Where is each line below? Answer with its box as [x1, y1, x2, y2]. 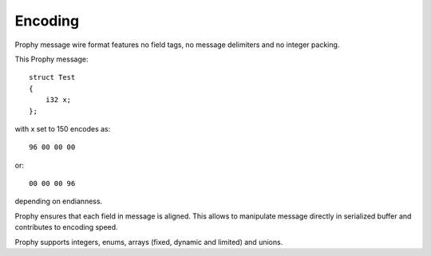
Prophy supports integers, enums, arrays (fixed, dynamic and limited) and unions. [14, 237, 283, 246]
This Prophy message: [14, 54, 89, 64]
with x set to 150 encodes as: [14, 124, 111, 133]
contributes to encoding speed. [14, 223, 119, 232]
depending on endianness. [14, 196, 103, 207]
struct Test [29, 73, 76, 82]
